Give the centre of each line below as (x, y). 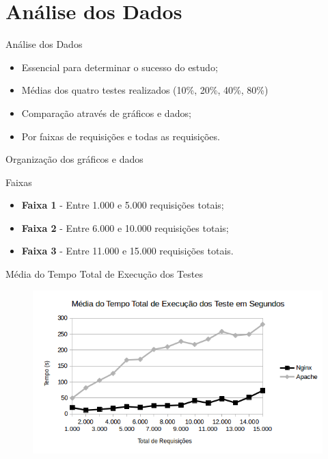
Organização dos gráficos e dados (74, 159)
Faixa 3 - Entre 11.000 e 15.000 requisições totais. (127, 251)
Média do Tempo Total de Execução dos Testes (104, 274)
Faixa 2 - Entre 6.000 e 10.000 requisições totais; (125, 227)
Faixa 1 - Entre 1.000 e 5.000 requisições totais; (123, 205)
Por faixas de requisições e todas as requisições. (121, 136)
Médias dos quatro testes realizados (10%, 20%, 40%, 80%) (145, 90)
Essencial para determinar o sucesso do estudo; (120, 67)
